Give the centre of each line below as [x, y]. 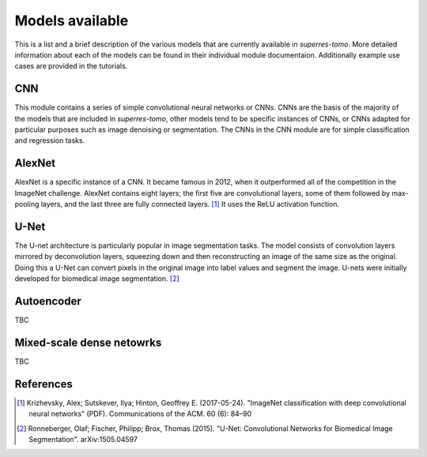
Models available [72, 21]
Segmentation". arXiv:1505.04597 [83, 440]
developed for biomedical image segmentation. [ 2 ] [97, 279]
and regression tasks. [50, 140]
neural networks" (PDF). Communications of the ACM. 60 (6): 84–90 [140, 414]
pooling [27, 204]
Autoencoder [48, 301]
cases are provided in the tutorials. [71, 66]
